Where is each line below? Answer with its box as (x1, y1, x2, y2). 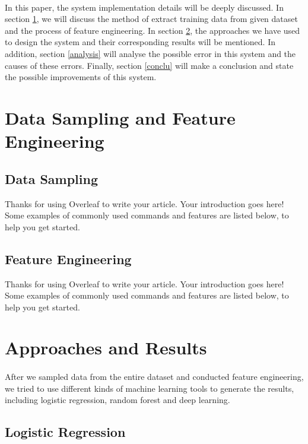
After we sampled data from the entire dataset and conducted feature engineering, (5, 370, 304, 383)
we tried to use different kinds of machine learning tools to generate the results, (5, 382, 294, 394)
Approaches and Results (5, 335, 207, 360)
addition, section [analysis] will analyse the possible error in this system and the (5, 47, 296, 59)
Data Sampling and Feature (5, 105, 236, 129)
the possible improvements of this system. (5, 71, 157, 83)
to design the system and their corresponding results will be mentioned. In (5, 36, 276, 48)
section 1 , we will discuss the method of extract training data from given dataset (5, 12, 298, 25)
